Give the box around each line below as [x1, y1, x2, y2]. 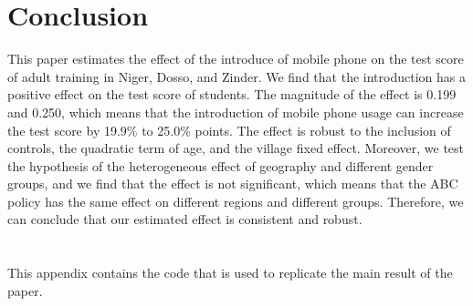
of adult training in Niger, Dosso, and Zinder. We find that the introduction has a [7, 66, 466, 86]
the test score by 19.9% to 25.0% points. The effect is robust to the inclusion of [7, 120, 451, 139]
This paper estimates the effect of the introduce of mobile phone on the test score [7, 49, 464, 68]
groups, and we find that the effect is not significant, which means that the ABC [7, 174, 458, 193]
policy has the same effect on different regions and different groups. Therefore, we [7, 191, 464, 210]
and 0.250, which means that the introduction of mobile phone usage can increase [7, 102, 464, 121]
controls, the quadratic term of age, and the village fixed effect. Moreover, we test [7, 138, 465, 158]
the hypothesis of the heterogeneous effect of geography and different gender [7, 156, 434, 175]
